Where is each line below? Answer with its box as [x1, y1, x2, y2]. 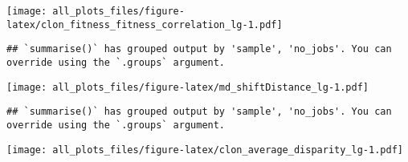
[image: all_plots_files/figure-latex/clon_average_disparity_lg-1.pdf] [6, 144, 403, 156]
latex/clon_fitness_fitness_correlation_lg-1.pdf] [6, 18, 283, 30]
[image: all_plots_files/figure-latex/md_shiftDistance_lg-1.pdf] [6, 81, 369, 93]
